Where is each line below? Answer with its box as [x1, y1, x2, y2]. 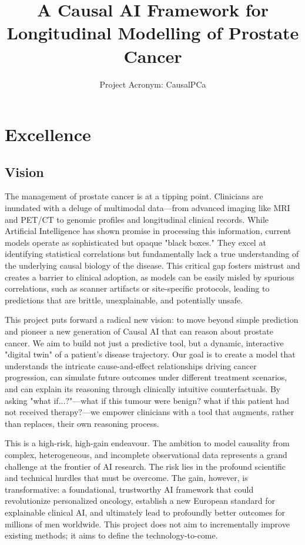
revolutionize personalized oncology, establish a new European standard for [5, 494, 276, 507]
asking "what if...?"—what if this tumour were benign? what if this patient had [5, 394, 290, 406]
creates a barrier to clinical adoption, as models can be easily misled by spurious [5, 270, 294, 283]
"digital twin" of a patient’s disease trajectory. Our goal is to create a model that [5, 348, 296, 360]
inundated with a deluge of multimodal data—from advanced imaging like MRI [5, 202, 290, 214]
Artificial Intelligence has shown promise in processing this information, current [5, 225, 291, 237]
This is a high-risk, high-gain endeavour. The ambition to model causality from [5, 437, 290, 449]
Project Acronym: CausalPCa [99, 78, 206, 90]
